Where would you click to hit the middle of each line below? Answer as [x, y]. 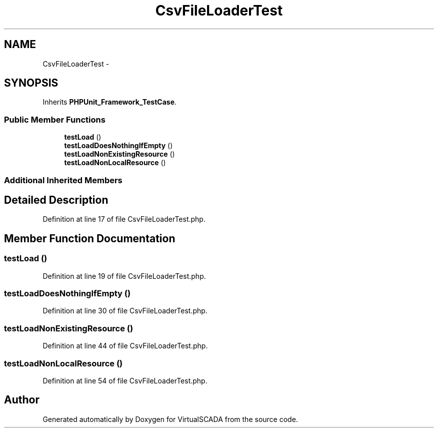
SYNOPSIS [31, 83]
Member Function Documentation [90, 238]
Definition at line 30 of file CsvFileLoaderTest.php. [125, 311]
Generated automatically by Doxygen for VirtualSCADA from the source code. [170, 419]
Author [22, 400]
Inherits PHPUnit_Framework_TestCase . [110, 102]
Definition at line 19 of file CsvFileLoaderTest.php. [124, 276]
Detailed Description [56, 200]
